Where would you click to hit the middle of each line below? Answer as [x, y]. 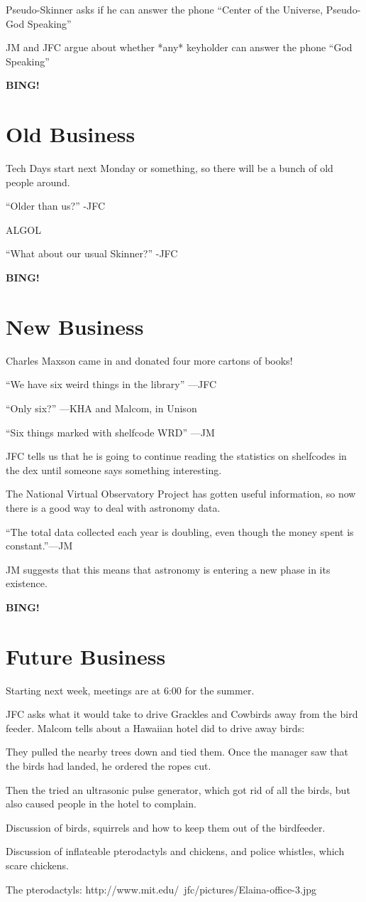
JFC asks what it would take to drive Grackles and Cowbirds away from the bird [182, 714]
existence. [27, 583]
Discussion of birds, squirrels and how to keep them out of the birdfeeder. [166, 827]
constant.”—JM [39, 546]
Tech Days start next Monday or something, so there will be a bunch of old [170, 168]
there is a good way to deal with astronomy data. [113, 507]
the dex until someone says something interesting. [114, 469]
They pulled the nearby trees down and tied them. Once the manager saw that [177, 752]
